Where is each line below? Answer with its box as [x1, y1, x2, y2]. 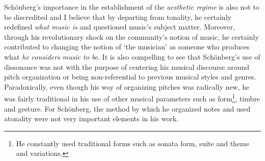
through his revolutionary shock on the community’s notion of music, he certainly [4, 31, 259, 42]
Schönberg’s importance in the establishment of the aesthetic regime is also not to [4, 2, 259, 12]
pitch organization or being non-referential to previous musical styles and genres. [4, 71, 256, 82]
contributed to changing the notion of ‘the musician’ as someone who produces [4, 41, 250, 52]
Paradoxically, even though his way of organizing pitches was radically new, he [4, 81, 250, 92]
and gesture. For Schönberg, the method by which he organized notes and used [4, 103, 251, 114]
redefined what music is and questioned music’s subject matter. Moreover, [4, 21, 235, 32]
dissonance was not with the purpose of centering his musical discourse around [4, 61, 250, 72]
